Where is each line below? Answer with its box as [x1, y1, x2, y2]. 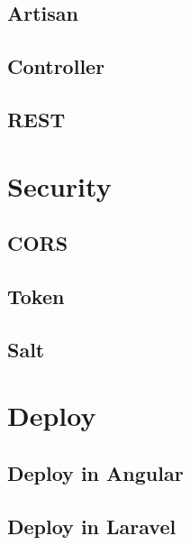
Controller [7, 52, 105, 80]
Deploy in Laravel [7, 512, 176, 540]
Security [7, 167, 112, 204]
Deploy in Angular [7, 458, 184, 486]
